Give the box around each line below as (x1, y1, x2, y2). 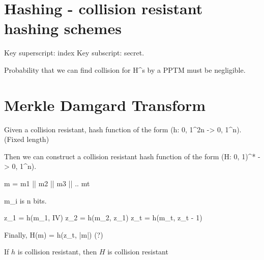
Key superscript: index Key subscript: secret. (4, 47, 144, 58)
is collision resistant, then (17, 246, 97, 257)
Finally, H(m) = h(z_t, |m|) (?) (4, 229, 103, 240)
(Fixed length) (4, 134, 49, 145)
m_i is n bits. (4, 195, 47, 206)
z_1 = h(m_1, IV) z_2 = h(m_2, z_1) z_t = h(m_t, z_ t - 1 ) (4, 212, 202, 223)
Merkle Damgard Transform (4, 94, 206, 115)
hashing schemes (4, 18, 122, 39)
